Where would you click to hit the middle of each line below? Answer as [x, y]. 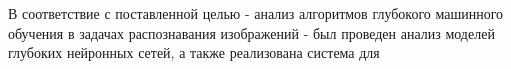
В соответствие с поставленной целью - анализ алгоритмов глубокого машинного [256, 13]
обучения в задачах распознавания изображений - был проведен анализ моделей [251, 32]
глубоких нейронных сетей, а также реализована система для [194, 52]
